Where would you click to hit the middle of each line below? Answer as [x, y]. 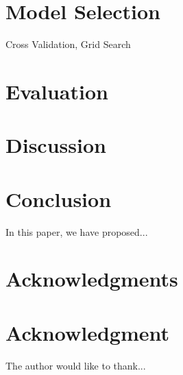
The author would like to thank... [76, 365]
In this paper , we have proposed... [77, 231]
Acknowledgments [92, 279]
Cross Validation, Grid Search [68, 44]
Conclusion [59, 198]
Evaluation [57, 91]
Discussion [56, 145]
